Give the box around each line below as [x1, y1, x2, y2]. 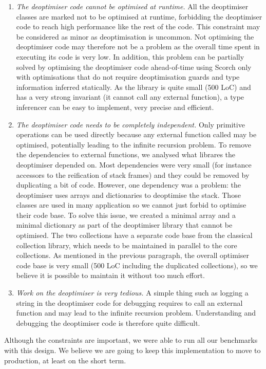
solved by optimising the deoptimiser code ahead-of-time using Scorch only [16, 61, 252, 72]
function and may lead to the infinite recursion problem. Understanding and [16, 307, 256, 318]
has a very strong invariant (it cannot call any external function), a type [16, 91, 244, 102]
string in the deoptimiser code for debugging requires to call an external [16, 297, 243, 308]
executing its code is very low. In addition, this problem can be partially [16, 51, 244, 62]
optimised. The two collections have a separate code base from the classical [16, 230, 253, 241]
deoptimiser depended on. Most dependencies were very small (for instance [16, 159, 252, 170]
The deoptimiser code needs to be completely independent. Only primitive [16, 119, 245, 130]
